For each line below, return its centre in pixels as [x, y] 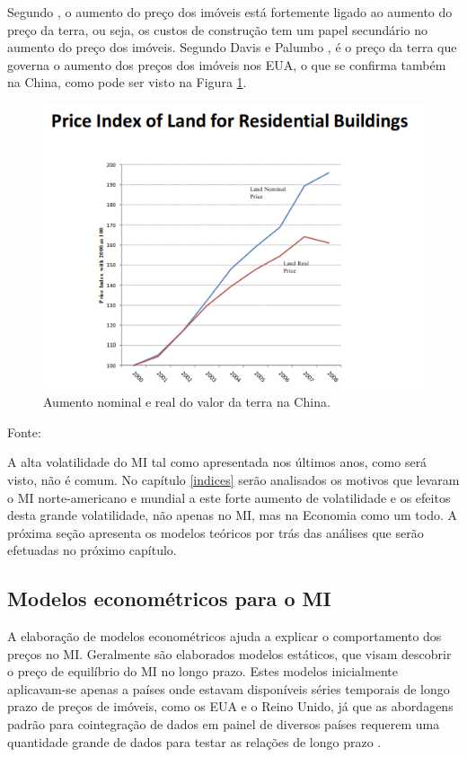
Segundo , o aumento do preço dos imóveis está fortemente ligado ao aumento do [230, 12]
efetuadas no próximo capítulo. [92, 550]
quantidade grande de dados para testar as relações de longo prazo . [194, 741]
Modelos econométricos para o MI [169, 599]
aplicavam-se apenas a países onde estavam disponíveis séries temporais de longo [229, 688]
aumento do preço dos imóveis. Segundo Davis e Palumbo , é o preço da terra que [232, 47]
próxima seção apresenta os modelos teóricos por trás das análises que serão [216, 532]
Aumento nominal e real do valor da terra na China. [187, 402]
